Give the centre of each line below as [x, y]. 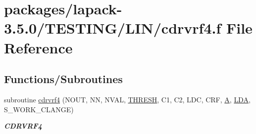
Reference [38, 47]
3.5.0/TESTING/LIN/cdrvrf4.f [113, 28]
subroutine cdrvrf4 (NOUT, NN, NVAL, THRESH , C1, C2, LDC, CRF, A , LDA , [127, 99]
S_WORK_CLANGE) [39, 109]
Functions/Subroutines [63, 79]
